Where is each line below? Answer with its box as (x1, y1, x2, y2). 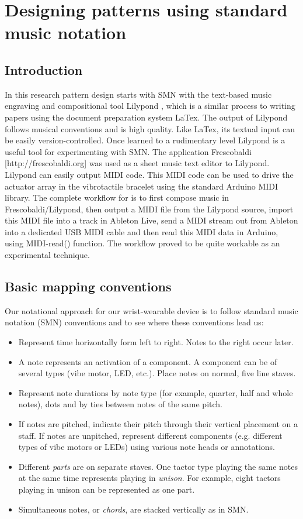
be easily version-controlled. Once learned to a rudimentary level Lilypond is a (5, 134, 285, 146)
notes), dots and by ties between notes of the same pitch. (18, 398, 222, 410)
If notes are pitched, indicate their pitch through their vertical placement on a (18, 418, 298, 430)
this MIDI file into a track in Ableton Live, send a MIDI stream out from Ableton (5, 214, 298, 226)
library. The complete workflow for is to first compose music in (5, 191, 229, 204)
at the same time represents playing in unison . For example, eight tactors (18, 472, 281, 484)
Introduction (5, 60, 83, 78)
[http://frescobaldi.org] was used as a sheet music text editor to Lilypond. (5, 157, 270, 169)
